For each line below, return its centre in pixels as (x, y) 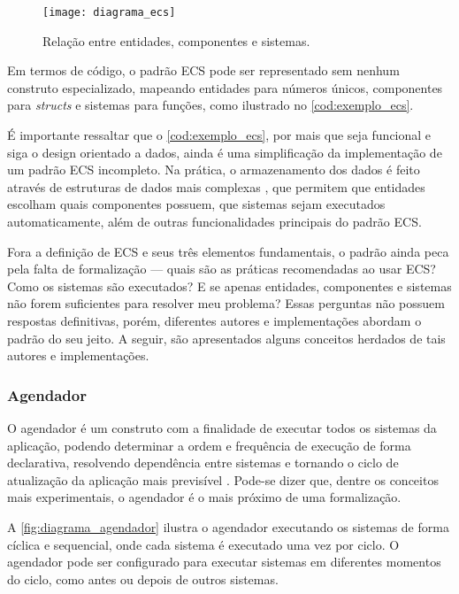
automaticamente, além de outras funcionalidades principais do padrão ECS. (214, 221)
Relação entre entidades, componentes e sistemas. (176, 40)
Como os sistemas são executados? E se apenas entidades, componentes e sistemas (229, 285)
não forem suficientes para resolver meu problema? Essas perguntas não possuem (226, 303)
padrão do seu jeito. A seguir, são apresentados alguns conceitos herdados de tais (226, 338)
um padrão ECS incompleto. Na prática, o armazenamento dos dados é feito (214, 170)
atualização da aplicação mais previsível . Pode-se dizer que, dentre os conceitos (223, 479)
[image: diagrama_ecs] (109, 12)
